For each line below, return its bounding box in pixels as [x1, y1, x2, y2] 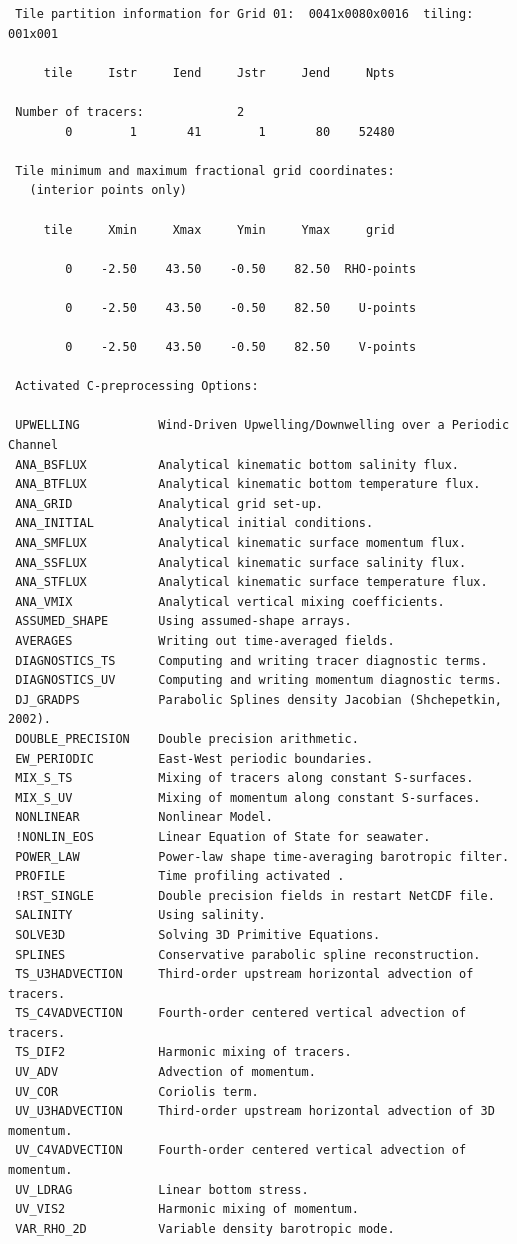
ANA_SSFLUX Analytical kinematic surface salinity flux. [15, 555, 467, 570]
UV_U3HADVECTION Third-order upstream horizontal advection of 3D [15, 1104, 495, 1119]
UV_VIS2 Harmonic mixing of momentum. [15, 1202, 359, 1217]
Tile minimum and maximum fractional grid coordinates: [15, 163, 395, 178]
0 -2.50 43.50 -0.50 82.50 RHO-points [65, 261, 417, 276]
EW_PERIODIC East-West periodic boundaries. [15, 751, 374, 766]
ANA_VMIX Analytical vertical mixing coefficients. [15, 594, 445, 609]
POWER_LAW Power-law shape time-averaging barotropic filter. [15, 849, 510, 864]
